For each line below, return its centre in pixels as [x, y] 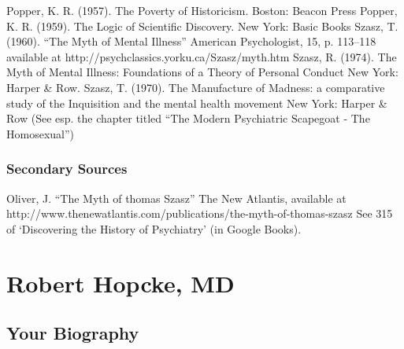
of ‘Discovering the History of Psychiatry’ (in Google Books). [154, 228]
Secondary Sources [67, 169]
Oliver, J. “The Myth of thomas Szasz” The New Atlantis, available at [176, 198]
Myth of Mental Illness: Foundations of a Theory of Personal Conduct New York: [202, 72]
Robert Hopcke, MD [120, 283]
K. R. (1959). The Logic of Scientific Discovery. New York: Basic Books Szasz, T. [202, 26]
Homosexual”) [41, 133]
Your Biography [73, 333]
